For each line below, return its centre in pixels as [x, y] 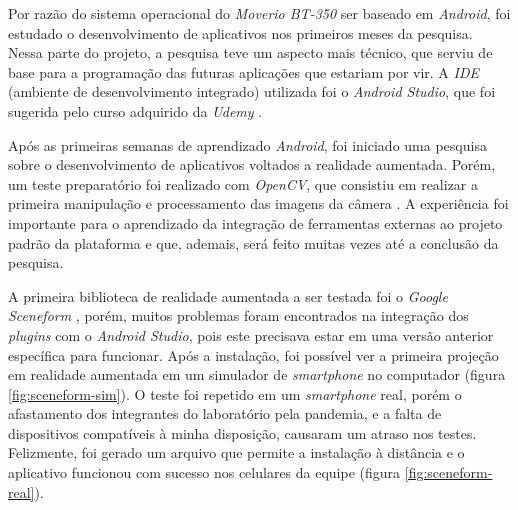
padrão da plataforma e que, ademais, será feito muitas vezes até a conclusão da [253, 242]
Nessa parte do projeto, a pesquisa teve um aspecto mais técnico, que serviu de [250, 52]
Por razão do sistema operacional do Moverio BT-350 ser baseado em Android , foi [259, 13]
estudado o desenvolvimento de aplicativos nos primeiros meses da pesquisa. [240, 32]
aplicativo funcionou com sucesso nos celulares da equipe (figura [204, 472]
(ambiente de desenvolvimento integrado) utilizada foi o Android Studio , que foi [252, 91]
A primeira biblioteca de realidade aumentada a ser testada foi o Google [228, 295]
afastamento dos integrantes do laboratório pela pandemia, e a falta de [225, 413]
